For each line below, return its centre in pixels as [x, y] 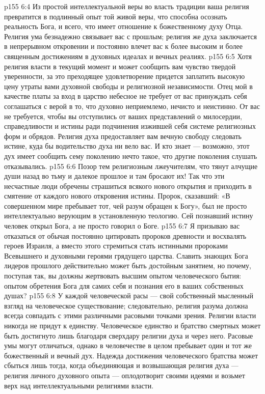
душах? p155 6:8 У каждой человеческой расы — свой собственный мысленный [129, 296]
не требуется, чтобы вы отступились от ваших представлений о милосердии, [123, 116]
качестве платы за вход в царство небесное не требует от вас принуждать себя [126, 96]
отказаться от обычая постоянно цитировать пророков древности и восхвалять [125, 235]
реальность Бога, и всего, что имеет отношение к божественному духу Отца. [124, 26]
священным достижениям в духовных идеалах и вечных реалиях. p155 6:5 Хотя [128, 56]
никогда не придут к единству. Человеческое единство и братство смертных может [132, 325]
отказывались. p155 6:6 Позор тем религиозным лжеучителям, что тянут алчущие [131, 166]
